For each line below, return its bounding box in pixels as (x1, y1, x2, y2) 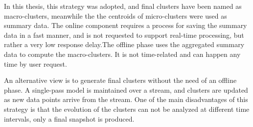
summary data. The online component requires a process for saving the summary (4, 20, 247, 30)
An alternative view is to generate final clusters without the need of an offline (4, 75, 237, 85)
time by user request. (4, 58, 67, 69)
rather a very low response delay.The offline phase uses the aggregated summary (4, 39, 245, 50)
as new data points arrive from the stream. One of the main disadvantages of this (4, 94, 248, 104)
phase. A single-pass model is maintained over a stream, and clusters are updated (4, 84, 248, 95)
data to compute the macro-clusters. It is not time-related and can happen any (4, 49, 241, 59)
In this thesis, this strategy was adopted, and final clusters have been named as (4, 1, 242, 11)
